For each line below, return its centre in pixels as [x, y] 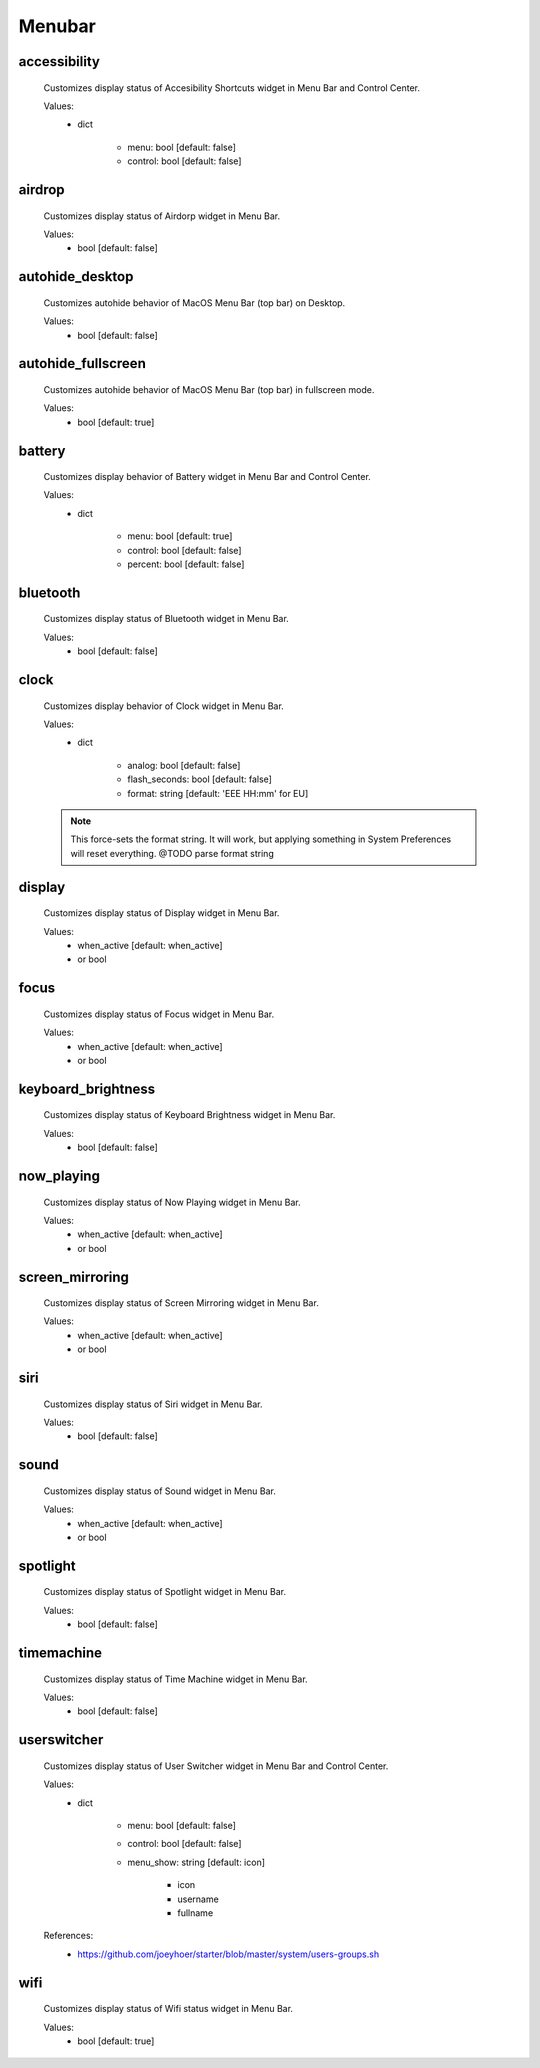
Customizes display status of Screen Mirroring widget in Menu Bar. [181, 1303]
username [198, 1899]
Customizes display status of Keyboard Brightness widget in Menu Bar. [189, 1115]
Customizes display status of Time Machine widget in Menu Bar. [176, 1679]
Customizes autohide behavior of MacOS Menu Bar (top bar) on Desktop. [194, 302]
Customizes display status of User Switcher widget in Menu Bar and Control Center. [216, 1766]
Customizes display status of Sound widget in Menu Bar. [160, 1491]
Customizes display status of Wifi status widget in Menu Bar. [168, 2009]
